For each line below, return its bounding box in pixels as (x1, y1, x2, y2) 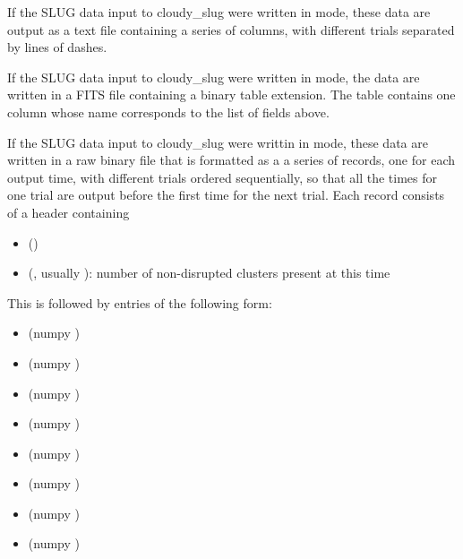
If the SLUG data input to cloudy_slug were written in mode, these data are (7, 3, 431, 21)
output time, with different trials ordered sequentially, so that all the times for (7, 168, 438, 186)
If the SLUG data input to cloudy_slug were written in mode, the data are (7, 67, 420, 86)
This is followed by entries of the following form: (7, 293, 272, 312)
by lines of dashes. (7, 38, 107, 56)
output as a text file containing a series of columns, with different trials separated (7, 20, 455, 39)
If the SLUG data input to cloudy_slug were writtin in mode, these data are (7, 133, 428, 151)
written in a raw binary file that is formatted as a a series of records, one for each (7, 150, 455, 169)
